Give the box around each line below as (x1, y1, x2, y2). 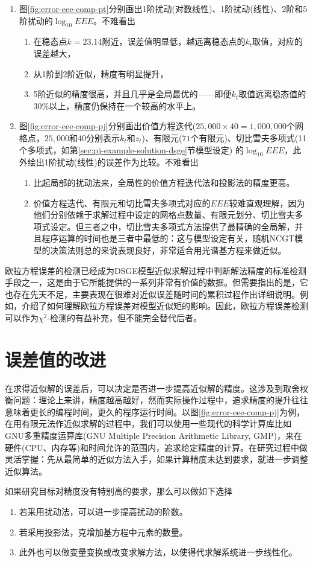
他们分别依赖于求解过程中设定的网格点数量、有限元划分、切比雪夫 (33, 208, 295, 221)
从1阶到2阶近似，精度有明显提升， (33, 67, 169, 80)
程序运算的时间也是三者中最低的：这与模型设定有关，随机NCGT (42, 232, 295, 244)
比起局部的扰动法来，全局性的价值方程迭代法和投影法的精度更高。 (33, 176, 295, 188)
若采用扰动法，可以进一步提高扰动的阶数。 (19, 505, 188, 517)
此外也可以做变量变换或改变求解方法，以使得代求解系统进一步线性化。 (19, 546, 297, 558)
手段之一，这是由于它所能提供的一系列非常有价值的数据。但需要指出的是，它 (5, 276, 308, 289)
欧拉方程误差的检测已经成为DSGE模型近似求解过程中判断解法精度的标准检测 (5, 264, 307, 276)
